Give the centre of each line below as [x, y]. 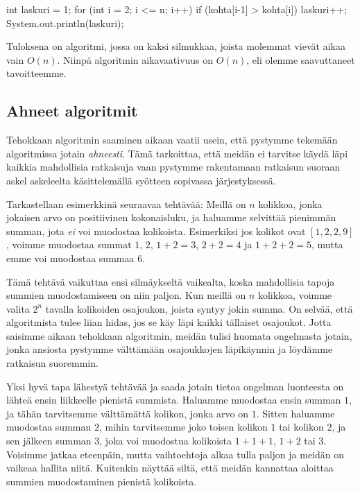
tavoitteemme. [36, 73]
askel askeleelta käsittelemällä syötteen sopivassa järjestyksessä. [141, 180]
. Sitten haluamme [295, 413]
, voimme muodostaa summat [69, 244]
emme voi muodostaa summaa [70, 258]
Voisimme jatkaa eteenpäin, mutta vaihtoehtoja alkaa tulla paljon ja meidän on [175, 454]
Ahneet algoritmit [72, 111]
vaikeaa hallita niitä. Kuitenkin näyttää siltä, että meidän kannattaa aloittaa [170, 468]
